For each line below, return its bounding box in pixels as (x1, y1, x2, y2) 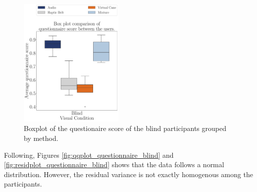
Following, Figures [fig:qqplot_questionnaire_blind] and (4, 149, 174, 160)
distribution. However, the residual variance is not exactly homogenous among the (4, 169, 253, 179)
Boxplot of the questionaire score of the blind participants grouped (24, 123, 226, 133)
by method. (24, 133, 58, 143)
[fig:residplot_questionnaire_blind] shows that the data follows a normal (4, 159, 224, 170)
